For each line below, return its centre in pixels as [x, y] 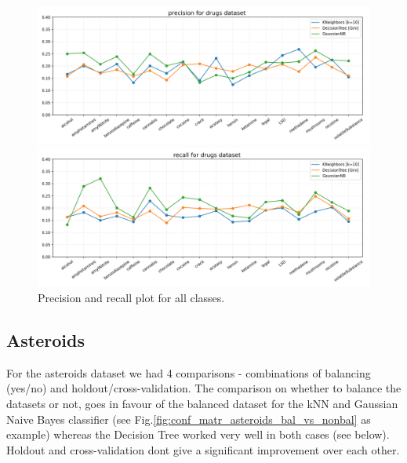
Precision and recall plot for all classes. [131, 297]
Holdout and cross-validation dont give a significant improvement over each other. [203, 449]
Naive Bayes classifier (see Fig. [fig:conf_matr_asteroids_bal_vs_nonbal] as [189, 419]
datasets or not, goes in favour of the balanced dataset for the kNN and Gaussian [202, 403]
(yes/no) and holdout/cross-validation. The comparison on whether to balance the [204, 388]
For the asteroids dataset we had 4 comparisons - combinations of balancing [189, 372]
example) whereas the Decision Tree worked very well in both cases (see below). [198, 434]
